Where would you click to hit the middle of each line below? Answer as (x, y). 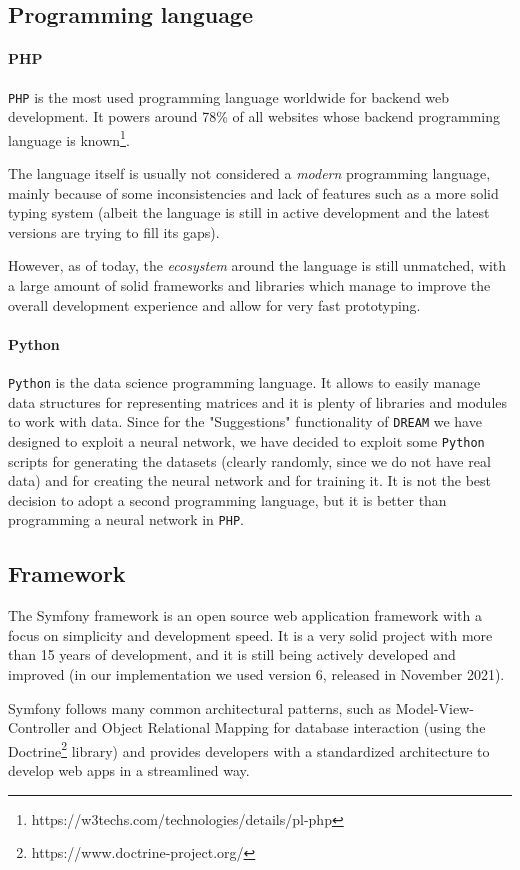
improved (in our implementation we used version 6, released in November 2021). (256, 674)
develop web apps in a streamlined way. (129, 770)
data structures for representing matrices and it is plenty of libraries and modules (258, 401)
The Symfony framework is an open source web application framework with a (245, 615)
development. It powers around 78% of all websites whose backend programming (254, 116)
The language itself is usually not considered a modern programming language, (249, 173)
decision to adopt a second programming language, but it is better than (227, 499)
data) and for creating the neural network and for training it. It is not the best (250, 480)
